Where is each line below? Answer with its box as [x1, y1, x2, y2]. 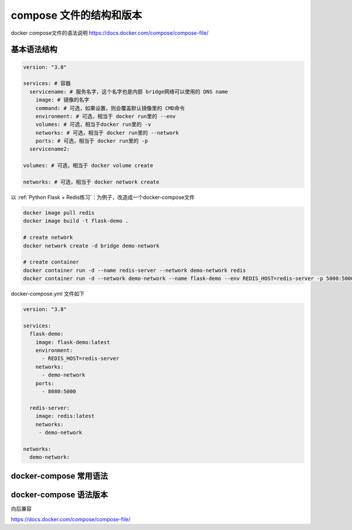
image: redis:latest [35, 413, 95, 420]
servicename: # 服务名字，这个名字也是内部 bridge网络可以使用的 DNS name [29, 88, 228, 95]
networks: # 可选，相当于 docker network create [23, 179, 160, 185]
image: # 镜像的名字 [35, 97, 90, 103]
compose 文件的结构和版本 [11, 9, 143, 22]
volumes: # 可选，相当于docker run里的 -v [35, 121, 151, 128]
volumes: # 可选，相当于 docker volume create [23, 162, 154, 169]
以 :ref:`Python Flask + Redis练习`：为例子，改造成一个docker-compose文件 [11, 194, 195, 201]
